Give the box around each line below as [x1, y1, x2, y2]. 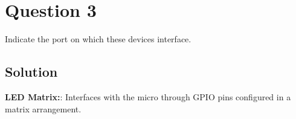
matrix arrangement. [5, 102, 82, 115]
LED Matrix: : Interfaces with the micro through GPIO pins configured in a [5, 90, 291, 103]
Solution [5, 62, 58, 81]
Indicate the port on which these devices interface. [5, 33, 191, 45]
